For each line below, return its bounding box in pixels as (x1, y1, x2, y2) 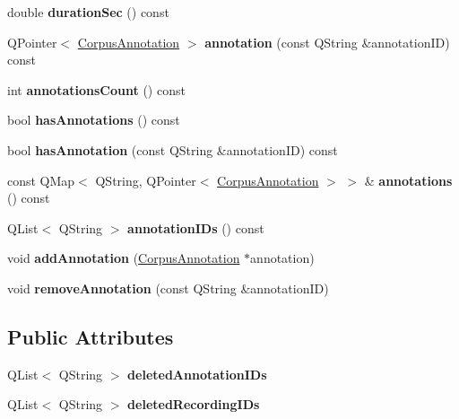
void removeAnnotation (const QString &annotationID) (7, 278, 329, 297)
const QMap (7, 170, 75, 189)
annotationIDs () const (127, 218, 264, 237)
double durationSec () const (7, 3, 169, 21)
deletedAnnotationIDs (127, 364, 267, 383)
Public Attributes (7, 322, 174, 350)
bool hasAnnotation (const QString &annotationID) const (7, 140, 338, 159)
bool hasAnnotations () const (7, 110, 180, 129)
